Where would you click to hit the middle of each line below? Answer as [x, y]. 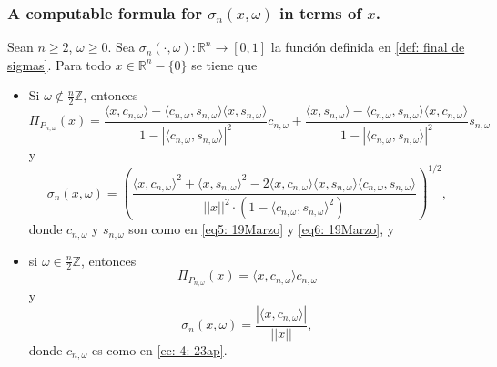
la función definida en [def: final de [368, 47]
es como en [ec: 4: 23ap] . [159, 349]
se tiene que [224, 64]
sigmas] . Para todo [59, 64]
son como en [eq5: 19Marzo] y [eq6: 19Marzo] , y [262, 229]
